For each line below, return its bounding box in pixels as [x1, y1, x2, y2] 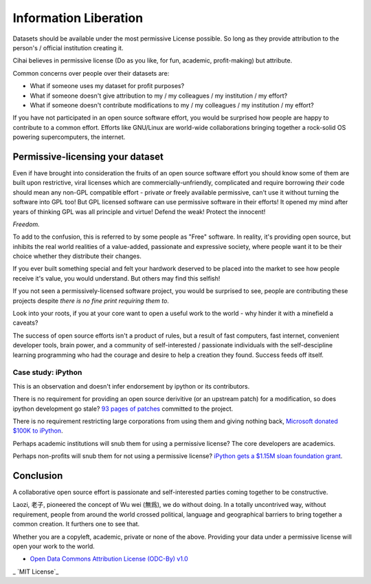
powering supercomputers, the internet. [12, 133, 126, 141]
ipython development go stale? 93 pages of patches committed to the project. [12, 404, 234, 413]
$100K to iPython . [12, 426, 63, 435]
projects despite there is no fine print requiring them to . [12, 296, 170, 305]
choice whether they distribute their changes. [12, 252, 142, 261]
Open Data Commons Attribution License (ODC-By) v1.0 [30, 554, 188, 563]
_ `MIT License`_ [12, 567, 59, 576]
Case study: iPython [12, 368, 82, 378]
